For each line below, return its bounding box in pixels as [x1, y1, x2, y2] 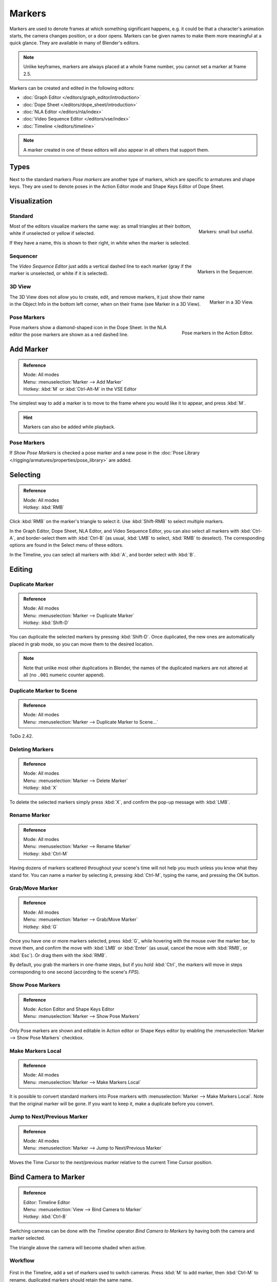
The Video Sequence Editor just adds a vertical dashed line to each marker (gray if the [9, 263, 192, 269]
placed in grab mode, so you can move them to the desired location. [9, 641, 154, 647]
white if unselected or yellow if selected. [9, 230, 95, 236]
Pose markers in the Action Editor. [182, 330, 253, 336]
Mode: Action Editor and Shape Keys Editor [23, 1006, 115, 1012]
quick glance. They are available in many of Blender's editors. [9, 40, 140, 46]
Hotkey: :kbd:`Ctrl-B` [23, 1213, 67, 1220]
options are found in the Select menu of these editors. [9, 542, 124, 548]
